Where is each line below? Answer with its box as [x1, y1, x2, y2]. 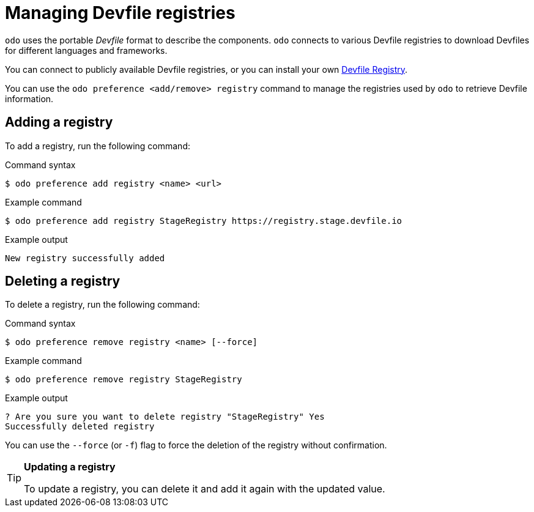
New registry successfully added [5, 253, 165, 263]
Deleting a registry [5, 273, 121, 289]
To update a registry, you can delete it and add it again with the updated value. [24, 483, 385, 495]
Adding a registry [5, 114, 113, 130]
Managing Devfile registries [5, 2, 235, 23]
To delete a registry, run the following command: [5, 299, 200, 310]
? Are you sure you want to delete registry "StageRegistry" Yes [5, 412, 325, 422]
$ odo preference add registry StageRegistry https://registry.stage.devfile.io [5, 215, 402, 226]
